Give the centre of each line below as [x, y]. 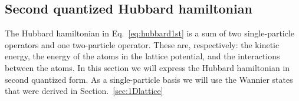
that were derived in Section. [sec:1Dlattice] [84, 91]
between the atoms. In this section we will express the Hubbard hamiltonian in [147, 67]
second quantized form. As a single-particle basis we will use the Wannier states [149, 79]
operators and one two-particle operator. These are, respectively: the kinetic [142, 44]
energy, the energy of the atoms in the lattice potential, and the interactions [142, 56]
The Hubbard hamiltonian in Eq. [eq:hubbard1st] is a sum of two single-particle [150, 33]
